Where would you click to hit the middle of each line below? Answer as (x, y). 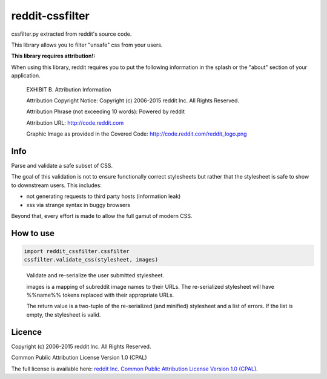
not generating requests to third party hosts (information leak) (104, 196)
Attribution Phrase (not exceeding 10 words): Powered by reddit (105, 111)
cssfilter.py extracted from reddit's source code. (71, 34)
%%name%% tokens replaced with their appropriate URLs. (100, 295)
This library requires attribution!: (53, 56)
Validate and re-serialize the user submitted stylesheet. (95, 275)
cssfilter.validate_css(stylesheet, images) (91, 260)
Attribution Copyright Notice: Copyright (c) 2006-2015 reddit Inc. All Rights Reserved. (133, 101)
